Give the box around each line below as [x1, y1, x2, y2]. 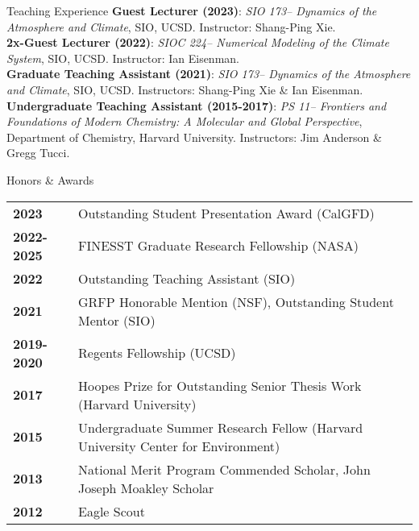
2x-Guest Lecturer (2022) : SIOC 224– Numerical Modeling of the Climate [6, 34, 389, 51]
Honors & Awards [6, 171, 94, 188]
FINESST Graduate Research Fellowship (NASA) [78, 236, 359, 255]
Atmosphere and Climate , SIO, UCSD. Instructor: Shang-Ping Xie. [6, 18, 336, 35]
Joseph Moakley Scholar [78, 478, 214, 497]
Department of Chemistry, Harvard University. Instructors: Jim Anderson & [6, 128, 382, 145]
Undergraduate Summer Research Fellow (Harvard [78, 417, 363, 437]
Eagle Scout [78, 501, 145, 521]
